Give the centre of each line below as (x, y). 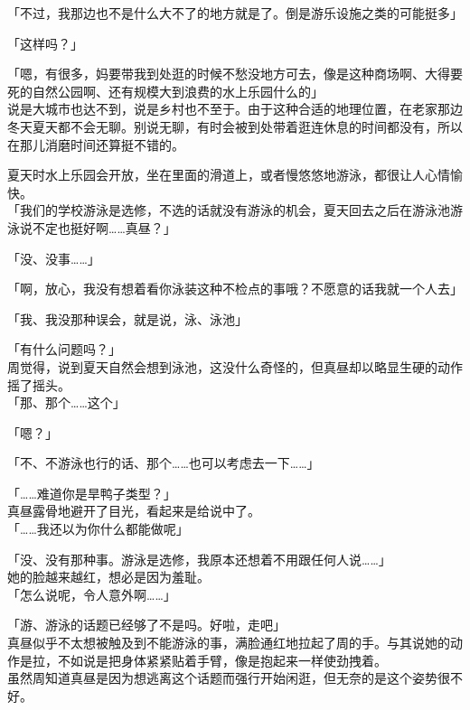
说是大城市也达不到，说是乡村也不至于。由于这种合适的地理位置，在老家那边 (235, 109)
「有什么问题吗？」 (64, 349)
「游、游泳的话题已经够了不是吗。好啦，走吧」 (146, 625)
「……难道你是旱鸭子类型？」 (92, 493)
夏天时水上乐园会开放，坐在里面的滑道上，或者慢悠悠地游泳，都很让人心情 (229, 175)
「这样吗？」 (45, 43)
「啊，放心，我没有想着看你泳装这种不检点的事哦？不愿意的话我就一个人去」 (235, 289)
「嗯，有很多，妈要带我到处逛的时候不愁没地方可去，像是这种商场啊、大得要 (235, 74)
